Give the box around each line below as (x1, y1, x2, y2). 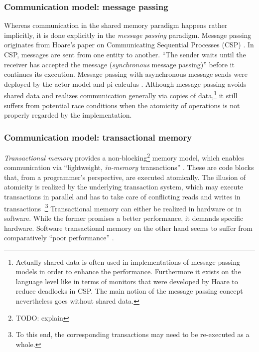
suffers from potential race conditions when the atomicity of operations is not (4, 100, 240, 110)
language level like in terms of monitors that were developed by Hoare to (15, 276, 238, 286)
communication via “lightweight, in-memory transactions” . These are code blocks (4, 162, 254, 173)
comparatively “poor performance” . (4, 232, 114, 243)
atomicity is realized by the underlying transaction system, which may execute (4, 181, 244, 192)
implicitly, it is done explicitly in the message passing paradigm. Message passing (4, 29, 252, 40)
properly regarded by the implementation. (4, 110, 132, 120)
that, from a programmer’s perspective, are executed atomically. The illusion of (4, 172, 246, 182)
